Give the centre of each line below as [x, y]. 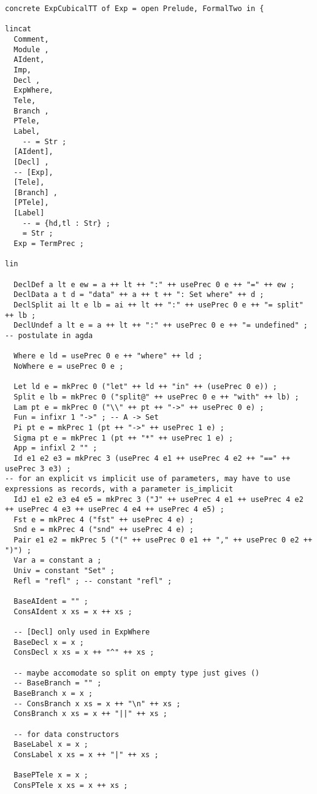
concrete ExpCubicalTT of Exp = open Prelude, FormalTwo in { [135, 9]
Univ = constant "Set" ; [64, 571]
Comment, [31, 39]
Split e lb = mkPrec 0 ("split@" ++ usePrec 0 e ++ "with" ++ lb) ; [156, 397]
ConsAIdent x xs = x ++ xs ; [73, 611]
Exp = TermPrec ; [49, 244]
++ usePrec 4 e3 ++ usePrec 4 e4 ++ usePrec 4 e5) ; [115, 510]
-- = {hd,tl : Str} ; [66, 223]
